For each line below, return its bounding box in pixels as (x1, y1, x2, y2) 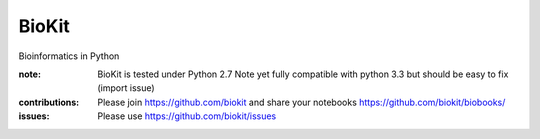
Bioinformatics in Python (18, 50, 120, 62)
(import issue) (97, 82, 155, 94)
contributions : (18, 96, 80, 108)
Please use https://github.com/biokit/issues (97, 110, 277, 122)
